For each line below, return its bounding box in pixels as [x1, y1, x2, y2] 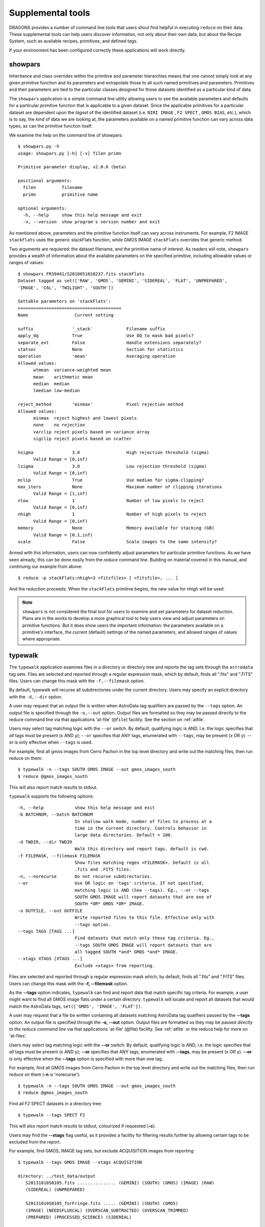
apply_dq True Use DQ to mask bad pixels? [18, 333, 194, 339]
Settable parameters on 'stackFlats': [18, 298, 111, 304]
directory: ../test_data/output [18, 1173, 96, 1179]
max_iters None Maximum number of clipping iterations [18, 484, 222, 489]
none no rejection [33, 422, 85, 428]
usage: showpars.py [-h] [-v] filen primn [18, 150, 122, 156]
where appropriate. [22, 636, 61, 642]
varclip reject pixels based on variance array [33, 429, 150, 434]
